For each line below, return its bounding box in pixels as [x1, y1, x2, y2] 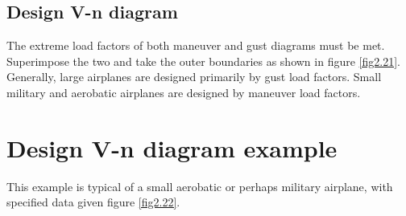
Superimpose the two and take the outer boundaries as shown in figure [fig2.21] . [6, 52, 400, 69]
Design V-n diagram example [6, 131, 338, 164]
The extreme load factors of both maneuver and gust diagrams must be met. [6, 37, 385, 54]
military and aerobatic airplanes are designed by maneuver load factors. [6, 84, 361, 100]
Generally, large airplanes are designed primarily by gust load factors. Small [6, 68, 382, 85]
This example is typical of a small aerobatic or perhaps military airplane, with [6, 177, 393, 194]
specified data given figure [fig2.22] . [6, 194, 180, 210]
